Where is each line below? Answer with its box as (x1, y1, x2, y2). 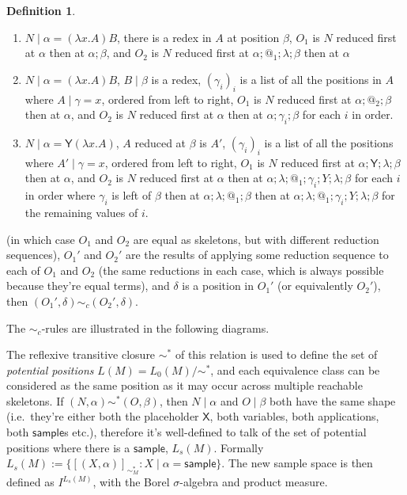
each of (6, 261, 40, 278)
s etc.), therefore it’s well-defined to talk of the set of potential (64, 424, 367, 440)
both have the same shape (269, 392, 396, 409)
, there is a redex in (117, 29, 212, 45)
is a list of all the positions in (239, 70, 382, 87)
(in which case (6, 230, 75, 247)
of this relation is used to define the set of (175, 346, 378, 363)
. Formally (213, 439, 264, 455)
